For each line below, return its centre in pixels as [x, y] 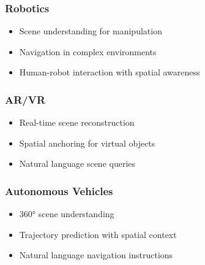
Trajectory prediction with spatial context [98, 234]
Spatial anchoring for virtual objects [87, 143]
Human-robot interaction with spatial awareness [110, 72]
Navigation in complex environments [88, 51]
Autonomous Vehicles [59, 190]
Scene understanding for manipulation [91, 31]
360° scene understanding [67, 214]
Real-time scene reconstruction [77, 122]
